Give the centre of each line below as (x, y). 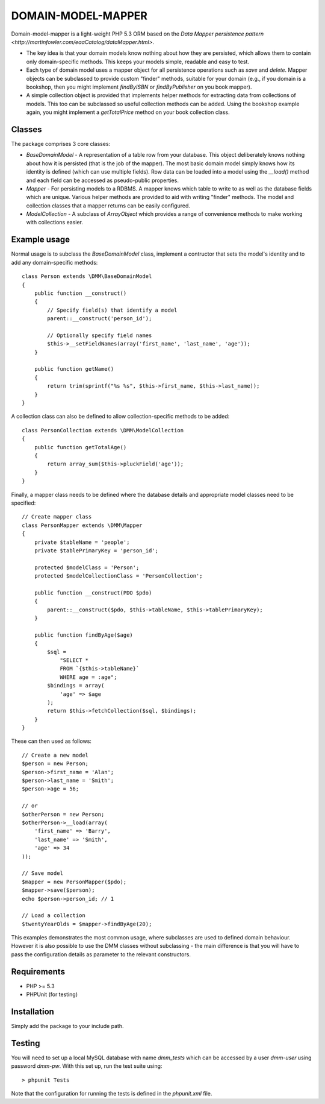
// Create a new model (55, 755)
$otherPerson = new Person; (63, 814)
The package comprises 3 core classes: (61, 144)
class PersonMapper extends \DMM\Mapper (82, 525)
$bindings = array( (76, 686)
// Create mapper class (57, 517)
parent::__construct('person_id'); (100, 319)
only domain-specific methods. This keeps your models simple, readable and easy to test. (138, 62)
